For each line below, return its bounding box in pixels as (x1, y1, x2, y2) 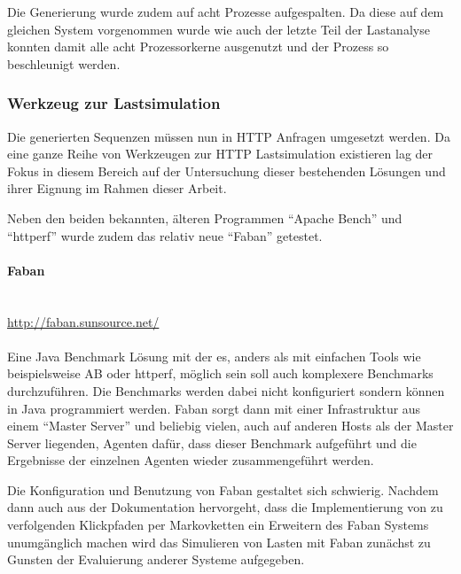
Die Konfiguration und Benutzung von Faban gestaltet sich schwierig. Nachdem (7, 480, 439, 499)
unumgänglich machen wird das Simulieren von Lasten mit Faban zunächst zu (7, 532, 431, 551)
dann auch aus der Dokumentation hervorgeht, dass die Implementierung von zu (7, 498, 443, 516)
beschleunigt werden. (7, 54, 121, 73)
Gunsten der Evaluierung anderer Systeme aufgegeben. (7, 550, 305, 569)
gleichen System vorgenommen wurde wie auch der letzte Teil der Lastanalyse (7, 19, 430, 38)
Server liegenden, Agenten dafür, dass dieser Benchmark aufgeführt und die (7, 433, 417, 452)
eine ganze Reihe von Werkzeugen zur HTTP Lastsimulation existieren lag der (7, 144, 434, 163)
